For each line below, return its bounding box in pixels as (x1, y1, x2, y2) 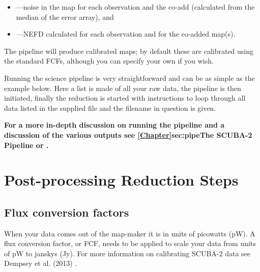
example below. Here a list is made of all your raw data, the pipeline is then (4, 82, 241, 93)
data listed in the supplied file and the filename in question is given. (4, 102, 216, 113)
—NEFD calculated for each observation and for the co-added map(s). (16, 28, 236, 39)
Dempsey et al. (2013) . (4, 258, 77, 268)
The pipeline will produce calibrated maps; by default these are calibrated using (4, 45, 254, 56)
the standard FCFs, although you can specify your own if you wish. (4, 55, 214, 66)
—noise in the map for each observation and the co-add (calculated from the (16, 2, 255, 12)
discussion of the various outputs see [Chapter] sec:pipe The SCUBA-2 (4, 129, 252, 140)
